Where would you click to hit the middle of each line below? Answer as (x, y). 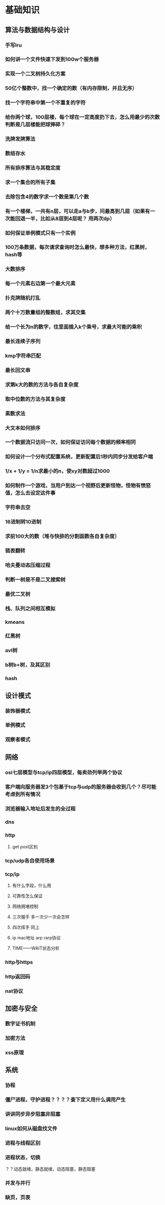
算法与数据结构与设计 (37, 30)
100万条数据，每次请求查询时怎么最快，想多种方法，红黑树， (77, 247)
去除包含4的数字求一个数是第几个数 (47, 196)
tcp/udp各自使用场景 (30, 861)
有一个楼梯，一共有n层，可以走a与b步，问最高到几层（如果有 (78, 211)
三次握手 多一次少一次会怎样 (41, 917)
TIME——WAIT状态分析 (36, 948)
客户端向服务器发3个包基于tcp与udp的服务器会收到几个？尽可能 (81, 787)
